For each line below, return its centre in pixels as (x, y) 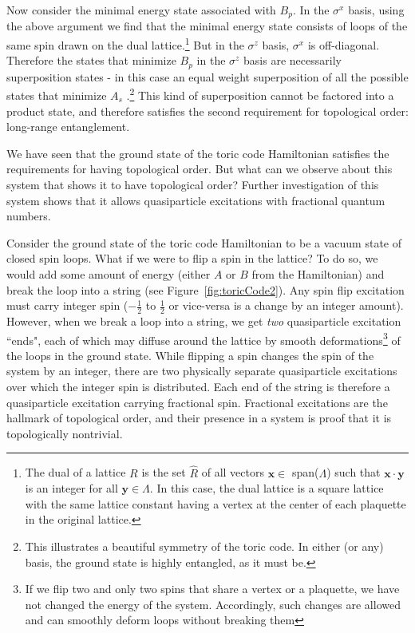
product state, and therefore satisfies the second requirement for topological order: (207, 111)
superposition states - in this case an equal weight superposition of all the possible (207, 76)
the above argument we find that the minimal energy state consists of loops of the (207, 26)
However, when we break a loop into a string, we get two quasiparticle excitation (204, 320)
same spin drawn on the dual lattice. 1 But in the (125, 44)
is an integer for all (71, 488)
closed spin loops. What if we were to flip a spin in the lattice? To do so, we (192, 258)
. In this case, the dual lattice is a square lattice (267, 488)
